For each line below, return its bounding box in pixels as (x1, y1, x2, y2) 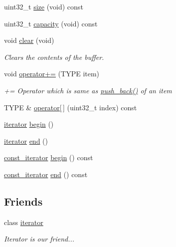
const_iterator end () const (4, 169, 88, 179)
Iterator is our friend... (4, 234, 75, 244)
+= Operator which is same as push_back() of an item (4, 85, 172, 95)
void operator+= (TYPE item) (4, 68, 100, 79)
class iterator (4, 217, 43, 227)
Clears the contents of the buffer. (4, 51, 104, 62)
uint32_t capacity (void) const (4, 18, 98, 28)
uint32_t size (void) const (4, 1, 83, 11)
